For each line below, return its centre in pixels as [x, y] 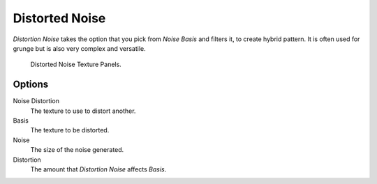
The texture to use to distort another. [83, 111]
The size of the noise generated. [77, 150]
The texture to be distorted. [70, 130]
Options [31, 85]
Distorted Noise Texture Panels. [76, 64]
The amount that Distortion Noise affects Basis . [98, 169]
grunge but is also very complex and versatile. [79, 48]
